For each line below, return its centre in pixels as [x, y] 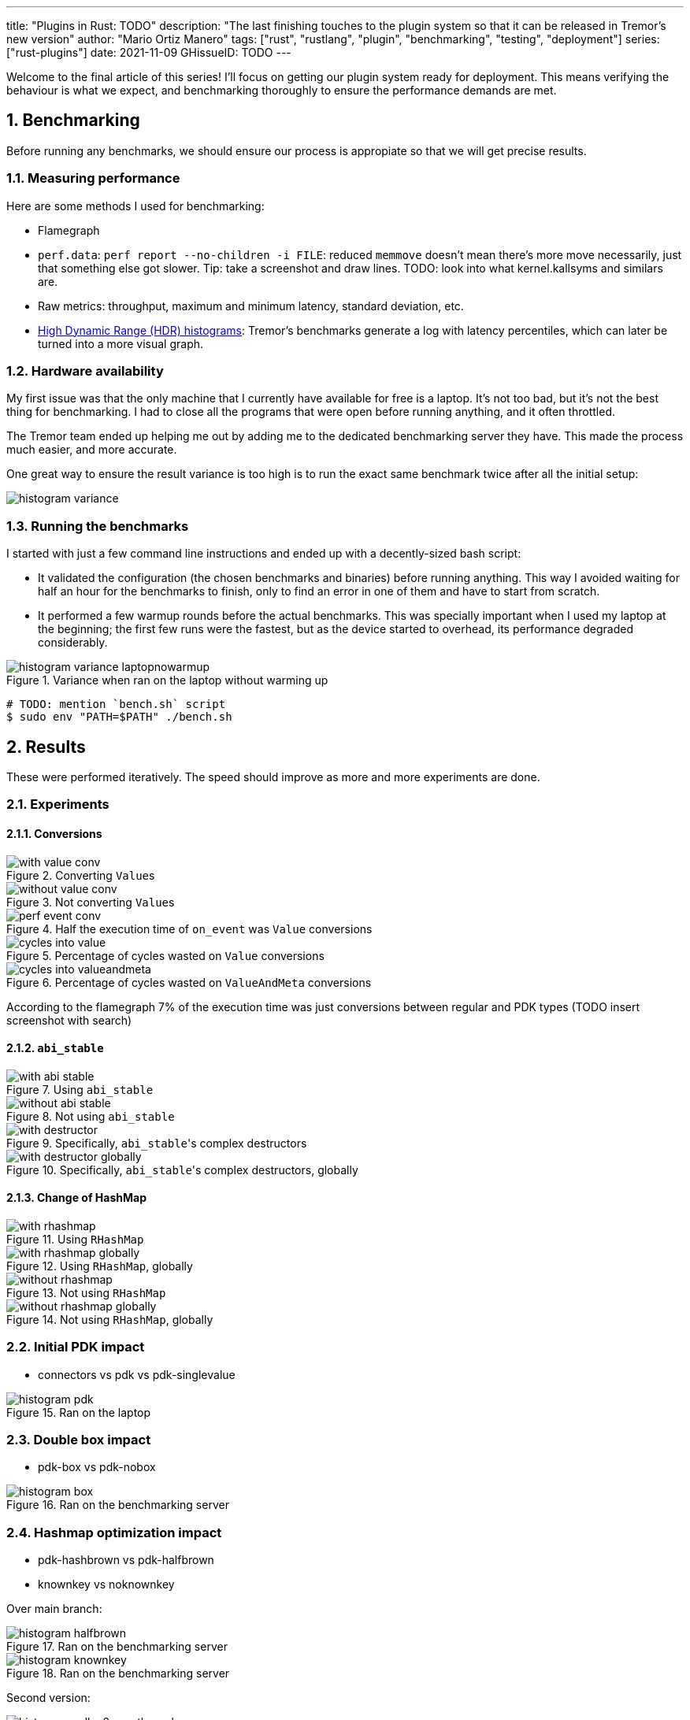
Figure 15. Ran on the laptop [79, 1412]
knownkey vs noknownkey [106, 1585]
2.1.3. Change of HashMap [76, 1198]
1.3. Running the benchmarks [98, 526]
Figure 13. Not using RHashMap [86, 1292]
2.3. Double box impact [79, 1440]
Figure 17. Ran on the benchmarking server [117, 1647]
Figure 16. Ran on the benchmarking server [118, 1505]
